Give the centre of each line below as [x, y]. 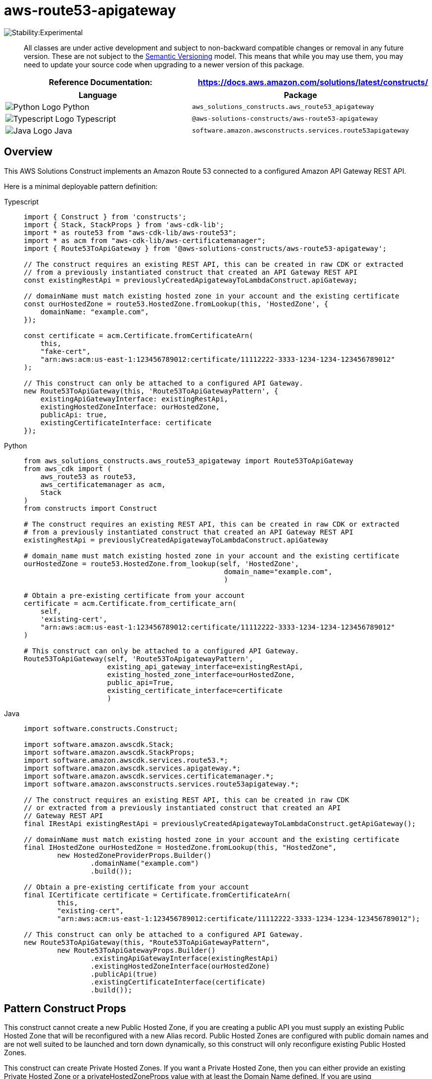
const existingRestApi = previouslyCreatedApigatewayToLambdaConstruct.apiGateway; [191, 280]
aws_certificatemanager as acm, [103, 484]
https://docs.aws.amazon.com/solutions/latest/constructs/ [313, 82]
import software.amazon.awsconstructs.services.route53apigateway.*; [162, 784]
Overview [28, 152]
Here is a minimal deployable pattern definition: [81, 186]
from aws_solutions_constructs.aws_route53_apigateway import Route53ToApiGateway [189, 461]
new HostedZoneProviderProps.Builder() [134, 855]
